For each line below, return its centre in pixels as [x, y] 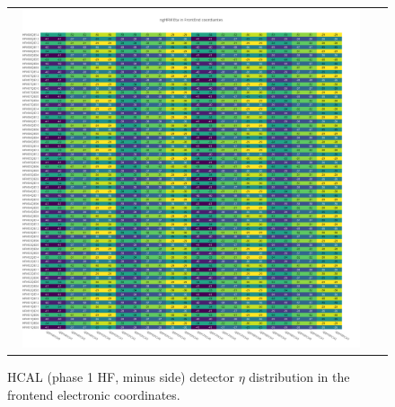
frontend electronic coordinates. [94, 394]
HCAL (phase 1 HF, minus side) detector [121, 377]
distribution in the [299, 377]
